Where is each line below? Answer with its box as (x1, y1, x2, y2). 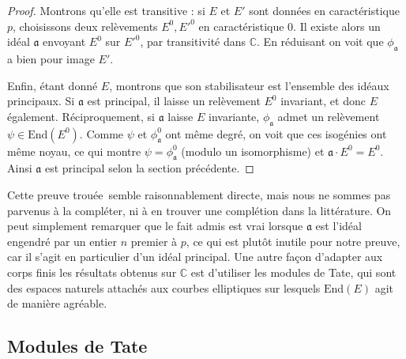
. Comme (79, 125, 124, 142)
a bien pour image (7, 50, 95, 66)
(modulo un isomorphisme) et (181, 142, 325, 159)
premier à (130, 232, 178, 249)
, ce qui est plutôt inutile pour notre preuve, (186, 232, 400, 249)
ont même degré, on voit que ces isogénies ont (165, 125, 387, 142)
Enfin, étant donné (7, 77, 98, 93)
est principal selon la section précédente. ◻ (44, 160, 254, 176)
